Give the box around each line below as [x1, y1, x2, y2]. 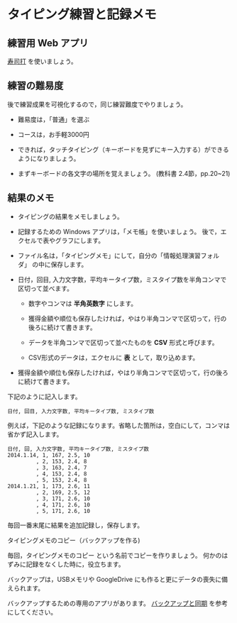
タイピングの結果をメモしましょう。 [17, 212, 123, 221]
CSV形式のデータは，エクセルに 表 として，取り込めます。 [28, 353, 199, 362]
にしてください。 [7, 607, 57, 616]
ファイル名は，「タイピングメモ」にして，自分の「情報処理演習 [17, 251, 201, 260]
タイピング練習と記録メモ [7, 6, 158, 23]
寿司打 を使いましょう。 [7, 57, 78, 65]
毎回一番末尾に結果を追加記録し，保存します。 [7, 521, 144, 529]
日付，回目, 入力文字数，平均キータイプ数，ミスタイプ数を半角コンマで [17, 275, 227, 284]
